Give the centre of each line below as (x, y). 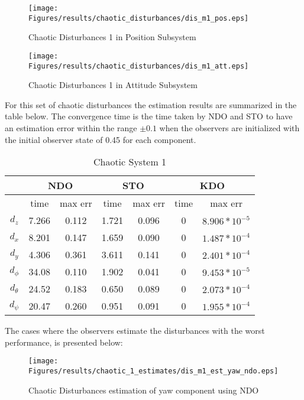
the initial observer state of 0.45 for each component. (101, 139)
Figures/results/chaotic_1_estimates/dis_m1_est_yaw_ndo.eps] (153, 371)
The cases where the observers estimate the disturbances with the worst (135, 331)
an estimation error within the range (71, 128)
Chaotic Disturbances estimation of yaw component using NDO (144, 390)
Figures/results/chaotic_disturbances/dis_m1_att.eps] (139, 66)
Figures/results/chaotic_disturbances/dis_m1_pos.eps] (139, 18)
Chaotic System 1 (130, 162)
